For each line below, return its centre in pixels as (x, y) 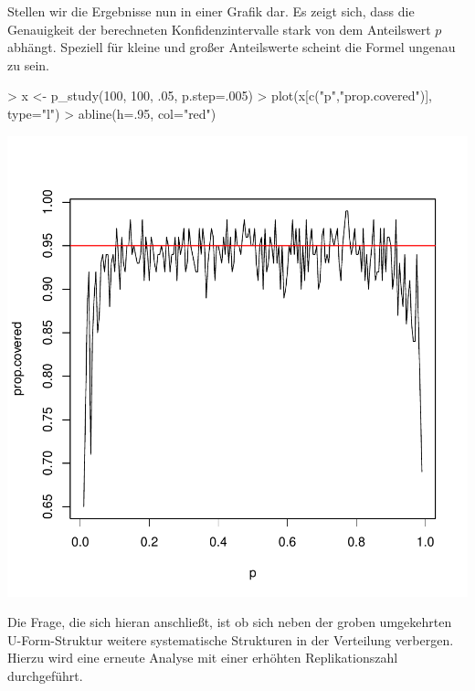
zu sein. (28, 64)
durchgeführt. (45, 675)
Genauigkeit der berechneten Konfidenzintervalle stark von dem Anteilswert (219, 29)
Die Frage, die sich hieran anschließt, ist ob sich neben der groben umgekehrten (230, 622)
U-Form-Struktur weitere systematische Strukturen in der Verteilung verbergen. (231, 639)
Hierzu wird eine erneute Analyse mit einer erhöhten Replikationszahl (203, 658)
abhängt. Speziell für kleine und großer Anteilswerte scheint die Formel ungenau (232, 47)
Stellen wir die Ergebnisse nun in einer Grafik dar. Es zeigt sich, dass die (211, 11)
